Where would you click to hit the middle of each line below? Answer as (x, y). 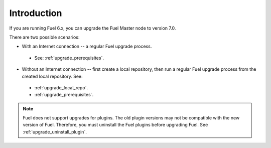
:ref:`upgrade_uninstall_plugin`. (55, 132)
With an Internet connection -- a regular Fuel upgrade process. (87, 46)
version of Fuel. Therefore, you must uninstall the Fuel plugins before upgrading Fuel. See (115, 125)
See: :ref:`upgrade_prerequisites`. (69, 58)
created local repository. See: (52, 76)
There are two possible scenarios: (44, 37)
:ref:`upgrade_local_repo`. (61, 87)
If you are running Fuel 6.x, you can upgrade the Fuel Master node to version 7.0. (93, 28)
